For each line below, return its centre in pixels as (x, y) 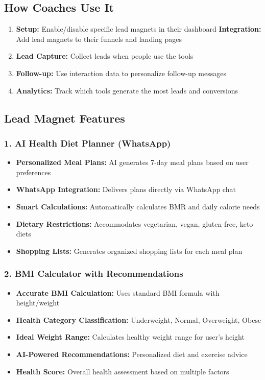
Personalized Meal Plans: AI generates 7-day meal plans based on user (132, 162)
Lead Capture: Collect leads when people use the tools (105, 56)
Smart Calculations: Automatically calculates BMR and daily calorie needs (138, 206)
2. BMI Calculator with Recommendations (94, 274)
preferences (33, 172)
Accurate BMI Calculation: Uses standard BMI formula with (118, 292)
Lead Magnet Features (65, 118)
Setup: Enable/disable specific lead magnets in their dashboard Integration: (139, 29)
